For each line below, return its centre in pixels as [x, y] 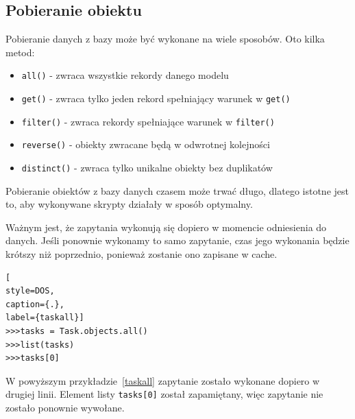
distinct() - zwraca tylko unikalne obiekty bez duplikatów [147, 168]
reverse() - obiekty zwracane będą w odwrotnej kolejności [146, 144]
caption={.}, [35, 304]
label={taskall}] [45, 318]
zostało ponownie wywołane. [65, 408]
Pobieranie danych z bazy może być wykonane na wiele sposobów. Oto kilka [165, 39]
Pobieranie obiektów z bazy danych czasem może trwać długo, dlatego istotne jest [177, 190]
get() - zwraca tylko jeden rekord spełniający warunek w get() [156, 98]
